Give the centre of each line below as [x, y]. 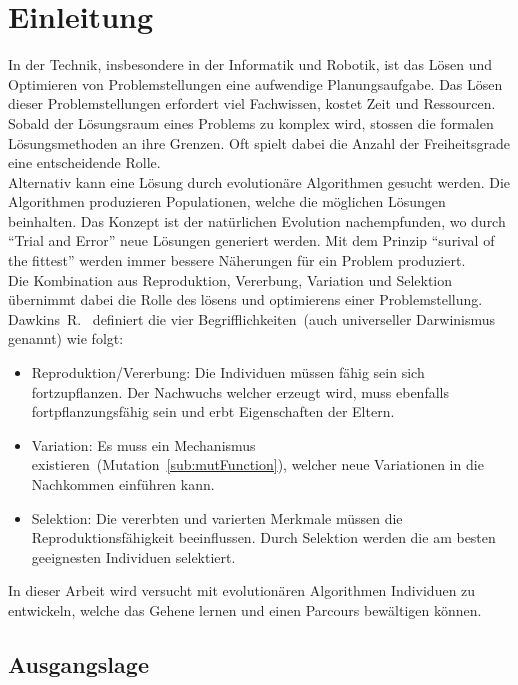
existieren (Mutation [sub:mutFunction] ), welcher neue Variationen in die [257, 464]
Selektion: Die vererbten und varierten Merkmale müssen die [217, 517]
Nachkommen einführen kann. [123, 484]
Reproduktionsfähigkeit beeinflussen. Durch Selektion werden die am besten [263, 537]
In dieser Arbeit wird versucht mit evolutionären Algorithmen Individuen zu [242, 590]
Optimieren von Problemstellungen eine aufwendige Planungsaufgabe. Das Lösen [255, 83]
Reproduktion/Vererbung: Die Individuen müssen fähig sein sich [228, 372]
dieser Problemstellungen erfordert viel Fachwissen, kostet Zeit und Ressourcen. [252, 103]
